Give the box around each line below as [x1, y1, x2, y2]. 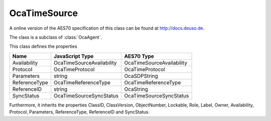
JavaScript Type [53, 53, 94, 60]
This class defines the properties [9, 43, 77, 50]
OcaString [124, 85, 148, 92]
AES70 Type [124, 53, 154, 60]
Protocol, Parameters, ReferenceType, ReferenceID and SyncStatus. [9, 109, 150, 115]
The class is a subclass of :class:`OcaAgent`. [9, 34, 102, 40]
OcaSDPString [124, 72, 158, 79]
